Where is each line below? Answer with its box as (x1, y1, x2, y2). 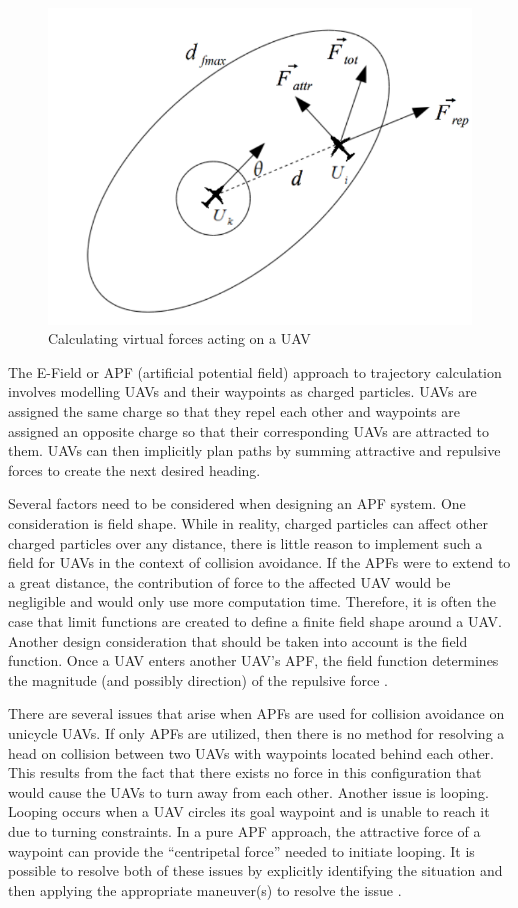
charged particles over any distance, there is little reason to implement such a (8, 532, 483, 553)
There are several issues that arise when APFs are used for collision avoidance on (8, 703, 505, 724)
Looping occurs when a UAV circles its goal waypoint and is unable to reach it (8, 801, 490, 822)
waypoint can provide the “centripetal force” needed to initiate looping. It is (8, 840, 475, 861)
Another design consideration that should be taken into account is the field (8, 630, 468, 651)
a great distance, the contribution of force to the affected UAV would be (8, 571, 451, 592)
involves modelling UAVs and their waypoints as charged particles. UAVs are (8, 381, 477, 402)
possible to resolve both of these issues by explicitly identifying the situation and (8, 860, 503, 881)
